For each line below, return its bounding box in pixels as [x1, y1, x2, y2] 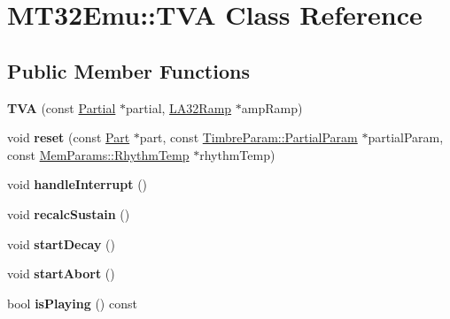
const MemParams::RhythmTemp [7, 145, 190, 163]
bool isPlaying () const [7, 293, 137, 312]
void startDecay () [7, 234, 115, 253]
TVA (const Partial [7, 98, 116, 117]
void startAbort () [7, 264, 115, 283]
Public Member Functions [7, 57, 250, 84]
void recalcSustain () [7, 204, 130, 223]
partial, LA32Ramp [126, 98, 232, 117]
